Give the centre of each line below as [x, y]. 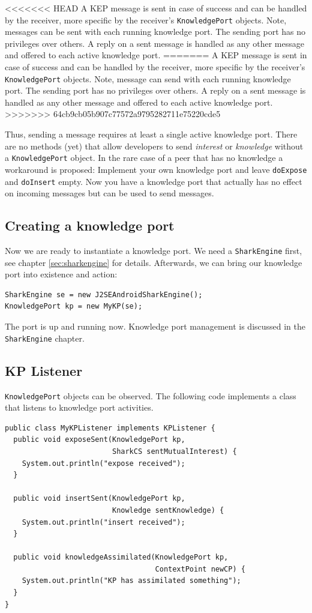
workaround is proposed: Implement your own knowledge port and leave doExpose [156, 169]
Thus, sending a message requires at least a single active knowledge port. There [151, 134]
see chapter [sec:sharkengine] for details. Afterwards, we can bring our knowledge [154, 262]
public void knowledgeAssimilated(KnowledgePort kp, [121, 557]
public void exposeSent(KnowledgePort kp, [99, 440]
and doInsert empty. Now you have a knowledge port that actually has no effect [154, 181]
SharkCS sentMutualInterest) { [174, 451]
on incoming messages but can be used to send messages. [109, 193]
